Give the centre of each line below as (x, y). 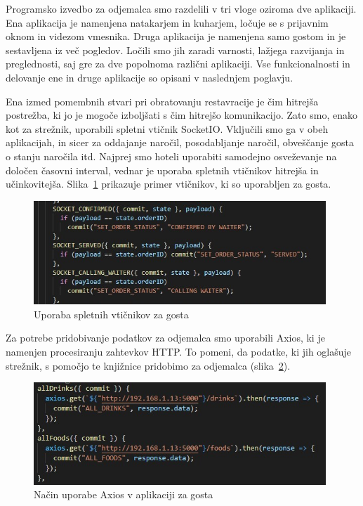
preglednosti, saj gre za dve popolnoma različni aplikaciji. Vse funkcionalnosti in (178, 64)
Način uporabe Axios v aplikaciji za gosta (124, 494)
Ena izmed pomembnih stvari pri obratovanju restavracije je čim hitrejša (162, 101)
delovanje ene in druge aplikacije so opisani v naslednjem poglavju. (150, 77)
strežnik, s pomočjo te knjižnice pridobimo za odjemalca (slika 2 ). (148, 365)
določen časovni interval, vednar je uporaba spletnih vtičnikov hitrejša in (162, 170)
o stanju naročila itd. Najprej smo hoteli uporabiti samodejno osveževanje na (171, 156)
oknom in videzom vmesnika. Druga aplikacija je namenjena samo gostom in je (176, 36)
